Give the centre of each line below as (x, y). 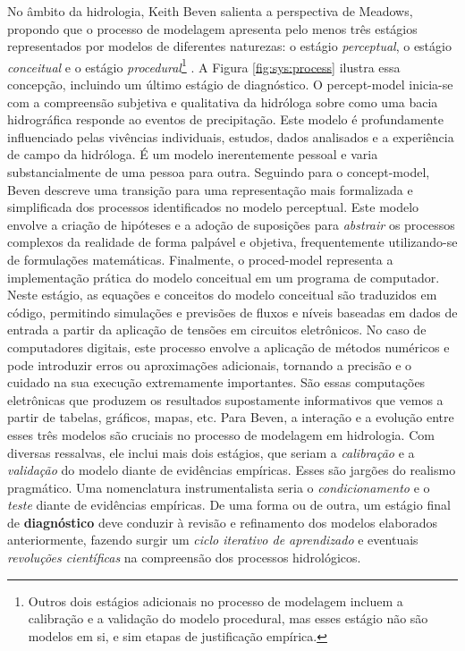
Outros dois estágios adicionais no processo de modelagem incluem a (216, 600)
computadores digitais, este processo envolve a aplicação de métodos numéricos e (228, 347)
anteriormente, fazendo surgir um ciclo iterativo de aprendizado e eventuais (213, 540)
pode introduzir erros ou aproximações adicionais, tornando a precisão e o (210, 364)
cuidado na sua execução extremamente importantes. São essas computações (216, 382)
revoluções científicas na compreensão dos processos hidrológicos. (184, 558)
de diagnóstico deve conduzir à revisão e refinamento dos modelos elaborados (223, 522)
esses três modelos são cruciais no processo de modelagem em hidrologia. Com (221, 434)
